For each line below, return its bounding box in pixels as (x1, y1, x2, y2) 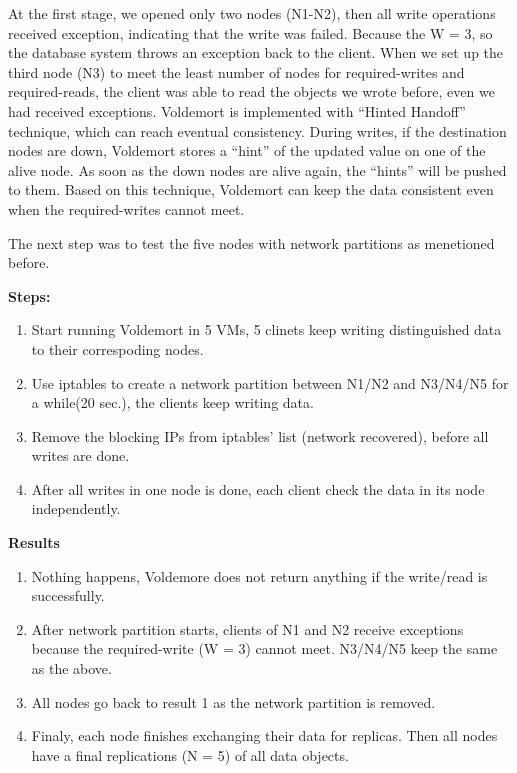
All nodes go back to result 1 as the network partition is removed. (31, 691, 436, 712)
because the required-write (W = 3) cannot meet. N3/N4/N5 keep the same (31, 638, 498, 659)
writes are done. (31, 445, 130, 466)
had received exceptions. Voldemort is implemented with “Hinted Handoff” (8, 100, 466, 121)
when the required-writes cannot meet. (8, 198, 245, 219)
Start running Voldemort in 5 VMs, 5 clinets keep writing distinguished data (31, 319, 502, 340)
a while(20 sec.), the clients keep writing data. (31, 392, 314, 413)
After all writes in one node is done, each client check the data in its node (31, 478, 485, 499)
